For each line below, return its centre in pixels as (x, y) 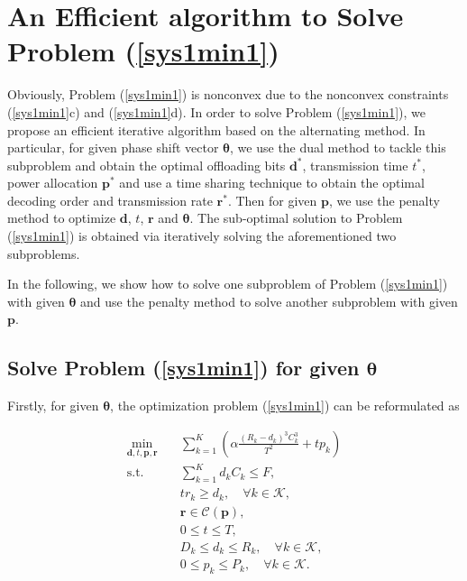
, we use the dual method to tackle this (338, 148)
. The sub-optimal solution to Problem (296, 218)
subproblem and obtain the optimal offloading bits (147, 165)
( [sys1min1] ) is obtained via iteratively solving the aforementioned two (202, 236)
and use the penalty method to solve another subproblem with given (269, 301)
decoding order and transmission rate (110, 200)
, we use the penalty (384, 200)
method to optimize (62, 218)
